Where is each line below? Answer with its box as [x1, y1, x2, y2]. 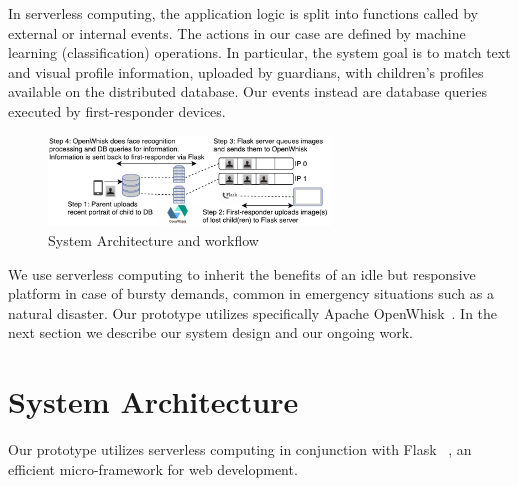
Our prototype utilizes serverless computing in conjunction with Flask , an [8, 439, 472, 460]
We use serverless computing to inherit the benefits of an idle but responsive [8, 263, 476, 284]
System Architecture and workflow [48, 229, 259, 250]
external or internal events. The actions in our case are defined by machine [8, 22, 466, 43]
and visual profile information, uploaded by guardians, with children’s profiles [8, 61, 484, 82]
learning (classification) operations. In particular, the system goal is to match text [8, 42, 511, 63]
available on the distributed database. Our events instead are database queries [8, 81, 487, 102]
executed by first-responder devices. [8, 100, 226, 121]
